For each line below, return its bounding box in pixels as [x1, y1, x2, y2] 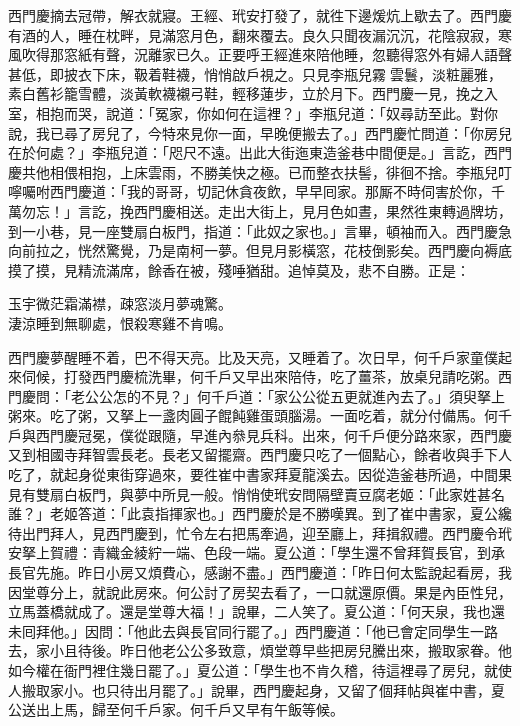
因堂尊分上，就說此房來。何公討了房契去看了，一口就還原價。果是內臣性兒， [8, 581, 512, 602]
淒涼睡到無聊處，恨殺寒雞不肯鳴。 [8, 312, 232, 333]
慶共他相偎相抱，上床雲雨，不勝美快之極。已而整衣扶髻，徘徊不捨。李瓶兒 [8, 161, 498, 182]
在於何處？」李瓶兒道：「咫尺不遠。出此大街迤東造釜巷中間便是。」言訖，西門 [8, 142, 512, 163]
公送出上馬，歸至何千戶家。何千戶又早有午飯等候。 [8, 699, 344, 720]
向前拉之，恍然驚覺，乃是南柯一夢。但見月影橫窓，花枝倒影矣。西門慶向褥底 [8, 240, 512, 261]
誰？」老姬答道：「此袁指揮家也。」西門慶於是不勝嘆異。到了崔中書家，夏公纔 [8, 503, 512, 524]
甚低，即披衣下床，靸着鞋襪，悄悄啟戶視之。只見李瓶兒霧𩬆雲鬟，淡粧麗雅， [8, 63, 502, 84]
